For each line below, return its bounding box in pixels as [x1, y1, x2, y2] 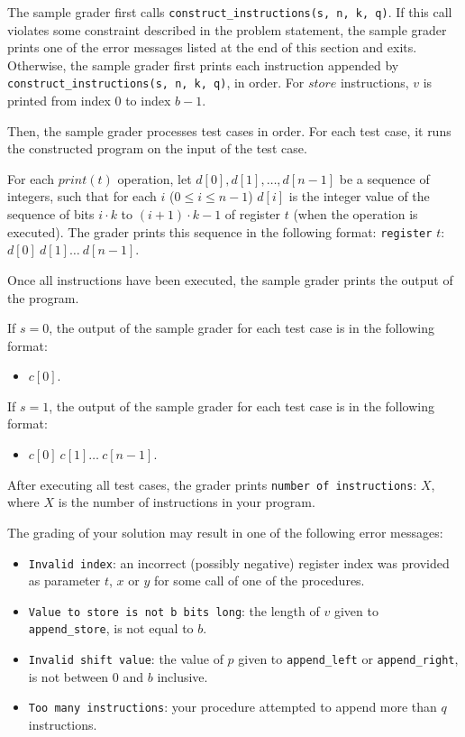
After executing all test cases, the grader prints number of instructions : [7, 474, 417, 493]
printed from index [7, 91, 111, 110]
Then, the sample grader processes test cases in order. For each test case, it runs [7, 121, 451, 140]
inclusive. [157, 667, 208, 686]
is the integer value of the [288, 187, 430, 206]
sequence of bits [7, 205, 95, 224]
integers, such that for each [7, 187, 157, 206]
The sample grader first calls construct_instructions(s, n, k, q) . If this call [7, 3, 452, 21]
